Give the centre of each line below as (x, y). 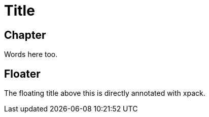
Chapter (25, 35)
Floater (22, 74)
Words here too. (31, 54)
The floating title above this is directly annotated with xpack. (105, 93)
